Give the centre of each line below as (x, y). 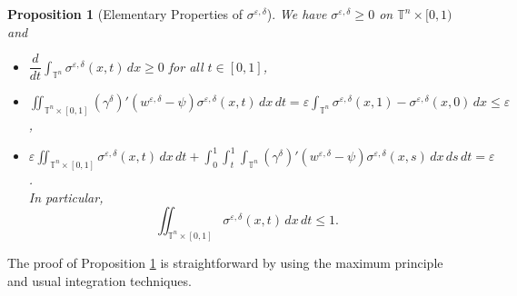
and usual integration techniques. (99, 280)
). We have (297, 14)
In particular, (66, 197)
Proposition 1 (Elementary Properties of (125, 14)
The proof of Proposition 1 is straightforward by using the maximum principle (225, 263)
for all (186, 66)
